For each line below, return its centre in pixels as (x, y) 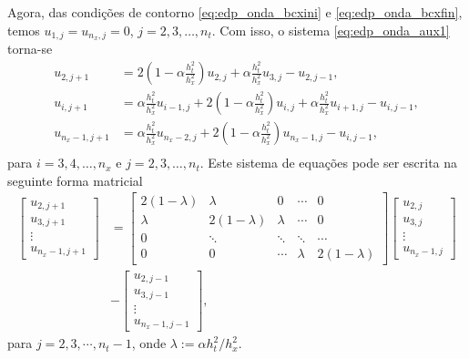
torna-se (30, 49)
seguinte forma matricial (75, 180)
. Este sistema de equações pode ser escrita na (329, 163)
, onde (149, 343)
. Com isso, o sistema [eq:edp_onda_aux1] (331, 30)
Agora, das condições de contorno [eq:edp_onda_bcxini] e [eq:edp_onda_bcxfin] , (235, 12)
